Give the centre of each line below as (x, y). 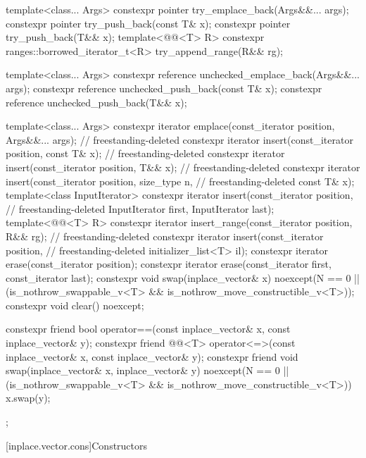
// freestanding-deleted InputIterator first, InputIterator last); (140, 208)
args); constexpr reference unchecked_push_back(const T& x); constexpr (164, 88)
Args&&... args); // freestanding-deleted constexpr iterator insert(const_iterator (179, 139)
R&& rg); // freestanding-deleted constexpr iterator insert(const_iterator (165, 236)
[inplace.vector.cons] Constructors (77, 445)
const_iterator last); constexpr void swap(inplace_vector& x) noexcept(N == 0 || (183, 277)
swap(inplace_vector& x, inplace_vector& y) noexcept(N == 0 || (147, 370)
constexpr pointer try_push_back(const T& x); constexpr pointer (148, 23)
